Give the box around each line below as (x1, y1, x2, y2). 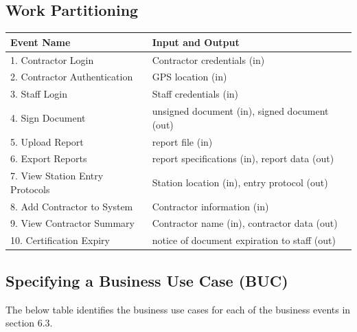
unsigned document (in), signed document (152, 104, 329, 118)
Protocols (10, 181, 50, 196)
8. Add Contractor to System (10, 199, 133, 213)
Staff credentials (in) (152, 87, 239, 101)
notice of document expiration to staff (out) (152, 233, 336, 247)
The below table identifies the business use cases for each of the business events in (5, 302, 351, 316)
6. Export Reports (10, 151, 87, 166)
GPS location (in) (152, 69, 227, 84)
